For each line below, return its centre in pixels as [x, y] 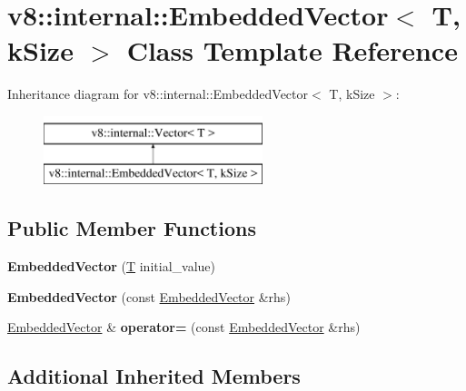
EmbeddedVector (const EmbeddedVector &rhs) [149, 296]
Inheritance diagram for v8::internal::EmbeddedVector [158, 94]
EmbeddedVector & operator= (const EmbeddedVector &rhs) [184, 327]
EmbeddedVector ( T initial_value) [111, 266]
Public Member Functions [132, 228]
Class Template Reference [292, 50]
